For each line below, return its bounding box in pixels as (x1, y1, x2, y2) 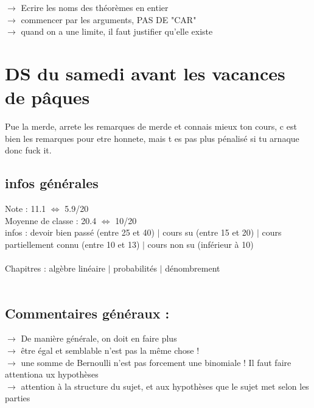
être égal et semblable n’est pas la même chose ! (21, 344, 200, 357)
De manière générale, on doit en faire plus (21, 332, 177, 345)
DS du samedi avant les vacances (5, 60, 285, 85)
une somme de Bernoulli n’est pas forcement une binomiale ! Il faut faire (21, 356, 291, 368)
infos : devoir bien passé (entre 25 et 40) (5, 226, 155, 239)
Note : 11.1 (5, 202, 46, 215)
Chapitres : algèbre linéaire (5, 262, 106, 275)
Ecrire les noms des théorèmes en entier (21, 1, 169, 13)
